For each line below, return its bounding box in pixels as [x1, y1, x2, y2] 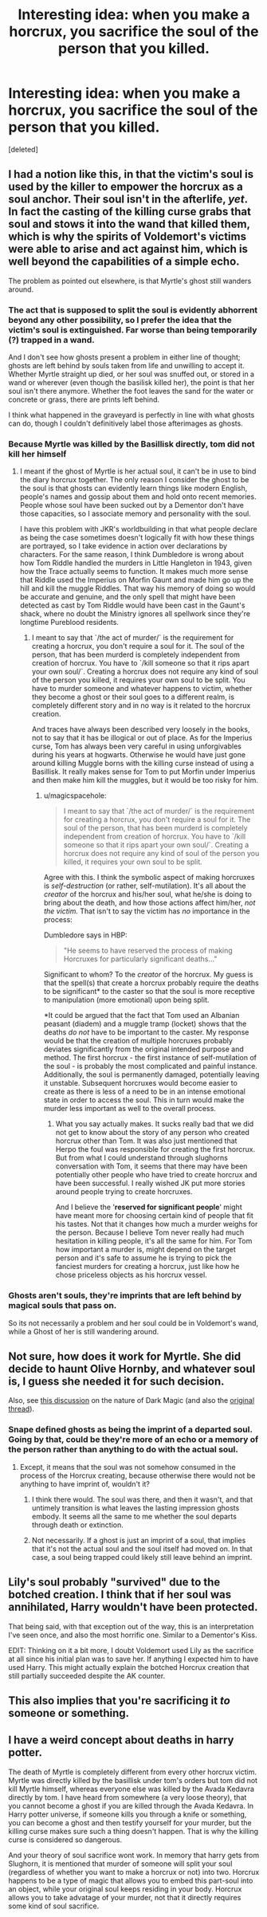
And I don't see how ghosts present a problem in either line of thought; [8, 352, 241, 362]
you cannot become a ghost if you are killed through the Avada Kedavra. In [8, 1801, 253, 1810]
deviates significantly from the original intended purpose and [43, 1044, 245, 1054]
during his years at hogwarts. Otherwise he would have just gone [31, 750, 245, 760]
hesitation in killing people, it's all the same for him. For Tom [55, 1236, 253, 1246]
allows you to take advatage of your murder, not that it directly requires [8, 1892, 241, 1902]
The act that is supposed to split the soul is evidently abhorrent [8, 304, 258, 316]
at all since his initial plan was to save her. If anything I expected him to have [8, 1654, 259, 1664]
